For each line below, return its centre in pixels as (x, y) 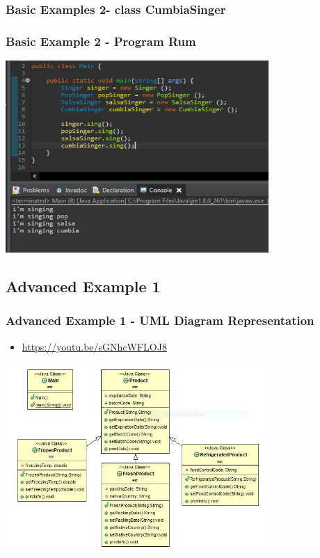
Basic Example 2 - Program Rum (101, 41)
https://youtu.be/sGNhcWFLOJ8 (94, 346)
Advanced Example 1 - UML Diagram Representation (160, 320)
